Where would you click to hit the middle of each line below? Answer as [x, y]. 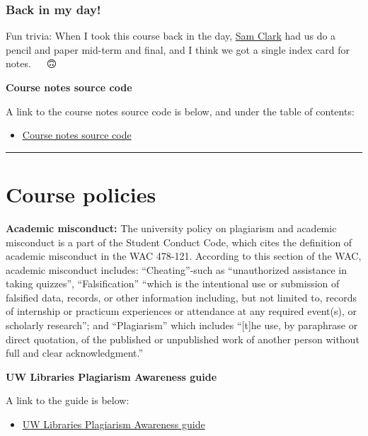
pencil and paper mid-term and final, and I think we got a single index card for [178, 49]
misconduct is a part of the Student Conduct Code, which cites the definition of [179, 242]
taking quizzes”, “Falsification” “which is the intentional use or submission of [173, 283]
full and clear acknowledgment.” [75, 353]
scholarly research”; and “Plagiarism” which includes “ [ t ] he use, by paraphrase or [182, 325]
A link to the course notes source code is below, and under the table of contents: [180, 111]
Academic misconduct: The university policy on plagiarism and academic [171, 228]
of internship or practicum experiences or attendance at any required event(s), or [181, 311]
